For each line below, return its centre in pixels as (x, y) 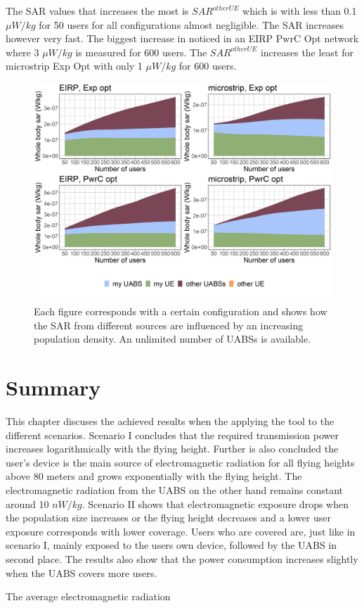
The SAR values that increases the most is (97, 11)
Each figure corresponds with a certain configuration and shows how (181, 311)
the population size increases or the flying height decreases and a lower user (169, 518)
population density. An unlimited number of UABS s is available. (173, 339)
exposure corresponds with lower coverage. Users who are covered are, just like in (181, 531)
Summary (53, 387)
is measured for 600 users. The (141, 52)
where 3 (22, 52)
